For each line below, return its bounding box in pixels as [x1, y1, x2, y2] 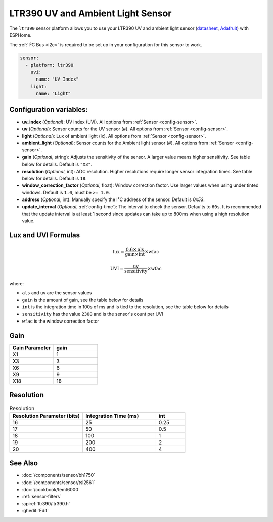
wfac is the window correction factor [22, 318, 100, 324]
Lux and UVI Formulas [9, 231, 80, 240]
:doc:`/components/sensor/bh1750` [22, 472, 96, 478]
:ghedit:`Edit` [22, 508, 49, 514]
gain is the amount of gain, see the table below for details [22, 297, 144, 303]
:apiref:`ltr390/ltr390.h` [22, 500, 70, 506]
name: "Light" [36, 91, 71, 96]
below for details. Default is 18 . [22, 175, 87, 181]
